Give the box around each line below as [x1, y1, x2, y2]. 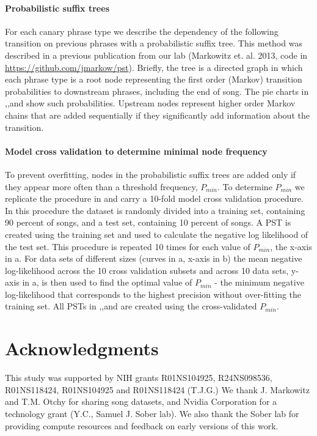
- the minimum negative [214, 276, 304, 289]
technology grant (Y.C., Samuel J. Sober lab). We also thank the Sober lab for [5, 407, 299, 419]
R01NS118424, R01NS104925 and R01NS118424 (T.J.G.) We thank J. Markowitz [5, 383, 310, 396]
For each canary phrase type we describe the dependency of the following [5, 24, 279, 37]
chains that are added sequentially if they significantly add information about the [5, 108, 310, 121]
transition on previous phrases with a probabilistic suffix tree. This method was [5, 37, 302, 50]
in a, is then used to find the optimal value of [22, 276, 192, 289]
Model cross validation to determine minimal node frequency [5, 144, 268, 157]
